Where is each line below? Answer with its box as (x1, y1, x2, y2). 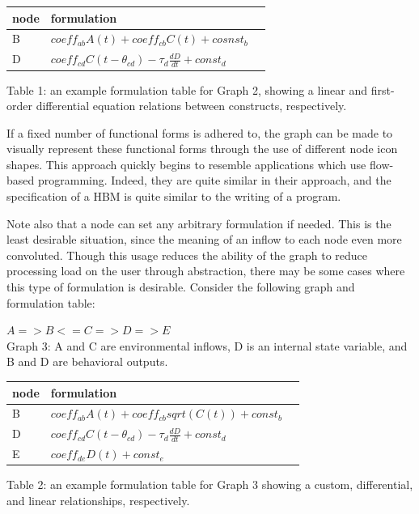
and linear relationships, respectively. (6, 491, 190, 508)
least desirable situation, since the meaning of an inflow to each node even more (6, 231, 402, 248)
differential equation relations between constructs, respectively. (36, 97, 347, 114)
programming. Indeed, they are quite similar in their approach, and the (37, 172, 391, 189)
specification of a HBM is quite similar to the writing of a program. (6, 188, 341, 205)
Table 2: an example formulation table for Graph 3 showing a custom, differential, (6, 476, 413, 493)
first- (370, 81, 395, 98)
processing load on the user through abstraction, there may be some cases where (6, 262, 405, 279)
